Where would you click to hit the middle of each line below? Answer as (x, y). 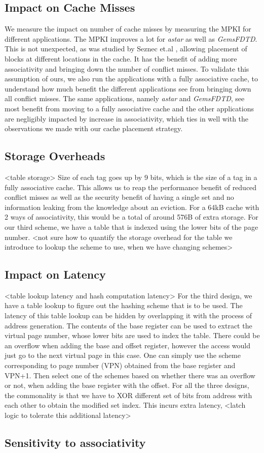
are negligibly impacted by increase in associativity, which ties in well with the (127, 118)
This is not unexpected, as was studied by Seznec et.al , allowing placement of (126, 49)
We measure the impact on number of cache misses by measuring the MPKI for (128, 29)
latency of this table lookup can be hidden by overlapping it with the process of (128, 315)
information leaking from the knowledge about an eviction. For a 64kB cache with (132, 207)
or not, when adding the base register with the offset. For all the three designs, (127, 385)
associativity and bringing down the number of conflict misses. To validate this (127, 68)
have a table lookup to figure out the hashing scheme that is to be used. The (124, 305)
